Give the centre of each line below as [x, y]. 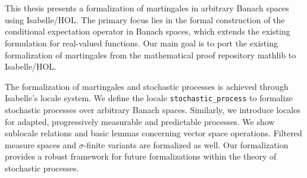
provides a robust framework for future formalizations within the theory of [141, 156]
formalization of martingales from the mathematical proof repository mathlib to [151, 54]
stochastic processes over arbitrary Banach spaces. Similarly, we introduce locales [153, 110]
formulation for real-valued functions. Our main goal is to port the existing [141, 43]
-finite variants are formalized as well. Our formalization [186, 144]
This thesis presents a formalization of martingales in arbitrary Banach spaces [147, 8]
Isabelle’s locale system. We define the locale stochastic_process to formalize [149, 98]
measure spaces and [41, 144]
